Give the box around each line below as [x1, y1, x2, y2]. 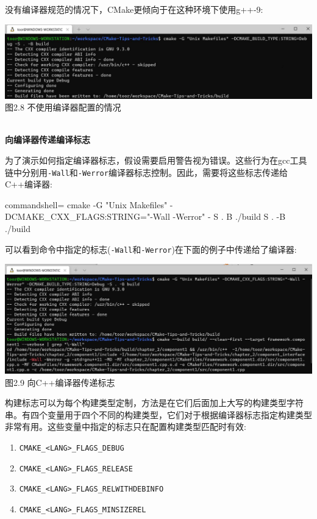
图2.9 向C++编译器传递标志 [5, 376, 115, 388]
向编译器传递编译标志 [5, 133, 90, 146]
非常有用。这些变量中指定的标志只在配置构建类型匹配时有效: [5, 420, 246, 433]
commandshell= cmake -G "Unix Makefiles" [5, 198, 168, 211]
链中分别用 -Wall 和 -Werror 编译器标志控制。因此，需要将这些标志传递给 [5, 165, 288, 178]
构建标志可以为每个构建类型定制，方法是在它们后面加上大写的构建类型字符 [5, 396, 304, 409]
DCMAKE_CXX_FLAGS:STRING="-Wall [5, 210, 170, 223]
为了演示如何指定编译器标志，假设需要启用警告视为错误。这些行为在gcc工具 [5, 154, 307, 167]
